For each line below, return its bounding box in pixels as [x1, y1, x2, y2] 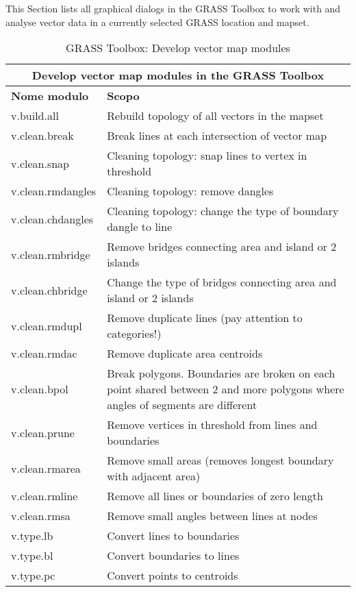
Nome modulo [11, 88, 89, 104]
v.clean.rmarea [11, 460, 81, 476]
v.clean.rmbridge [11, 246, 90, 262]
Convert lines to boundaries [107, 528, 240, 544]
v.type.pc [11, 567, 55, 584]
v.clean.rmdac [11, 345, 77, 362]
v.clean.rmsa [11, 508, 71, 524]
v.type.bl [11, 547, 53, 564]
